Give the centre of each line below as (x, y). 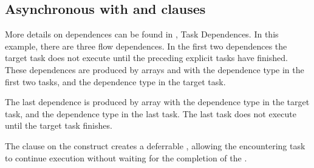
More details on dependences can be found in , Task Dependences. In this (142, 34)
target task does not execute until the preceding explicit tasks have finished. (146, 58)
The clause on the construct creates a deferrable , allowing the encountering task (155, 145)
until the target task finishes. (59, 125)
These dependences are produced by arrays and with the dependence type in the (155, 69)
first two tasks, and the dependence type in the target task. (115, 81)
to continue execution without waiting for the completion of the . (126, 157)
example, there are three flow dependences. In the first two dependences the (146, 46)
